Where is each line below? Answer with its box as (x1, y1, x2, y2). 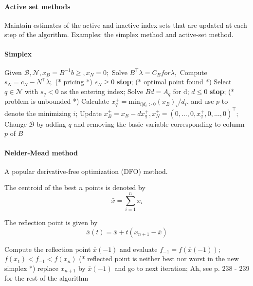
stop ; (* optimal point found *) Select (116, 76, 232, 87)
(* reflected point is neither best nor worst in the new (79, 253, 239, 264)
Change (4, 118, 27, 129)
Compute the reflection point (4, 244, 91, 254)
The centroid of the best (4, 182, 77, 192)
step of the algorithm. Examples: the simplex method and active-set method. (4, 29, 234, 39)
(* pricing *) (55, 76, 92, 87)
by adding (36, 118, 66, 129)
